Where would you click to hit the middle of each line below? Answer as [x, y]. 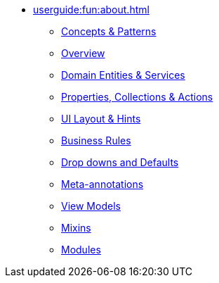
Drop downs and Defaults [120, 162]
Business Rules [96, 140]
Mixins [76, 228]
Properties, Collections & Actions [137, 97]
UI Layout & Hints [101, 119]
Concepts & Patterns [109, 31]
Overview [83, 53]
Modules [81, 250]
